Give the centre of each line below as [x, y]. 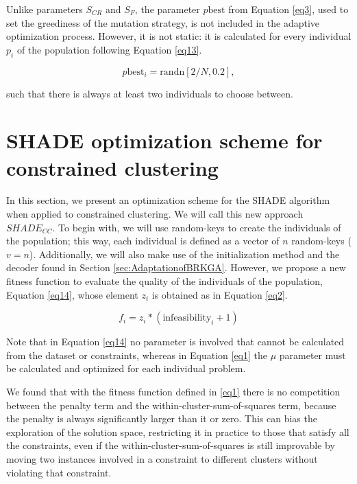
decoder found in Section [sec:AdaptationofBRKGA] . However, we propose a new [176, 267]
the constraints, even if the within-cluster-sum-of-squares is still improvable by [171, 445]
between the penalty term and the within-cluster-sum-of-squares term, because [171, 405]
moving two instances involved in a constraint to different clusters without [162, 458]
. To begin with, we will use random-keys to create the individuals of [197, 227]
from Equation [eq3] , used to [288, 9]
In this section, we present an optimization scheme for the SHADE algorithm [168, 200]
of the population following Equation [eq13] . [109, 49]
